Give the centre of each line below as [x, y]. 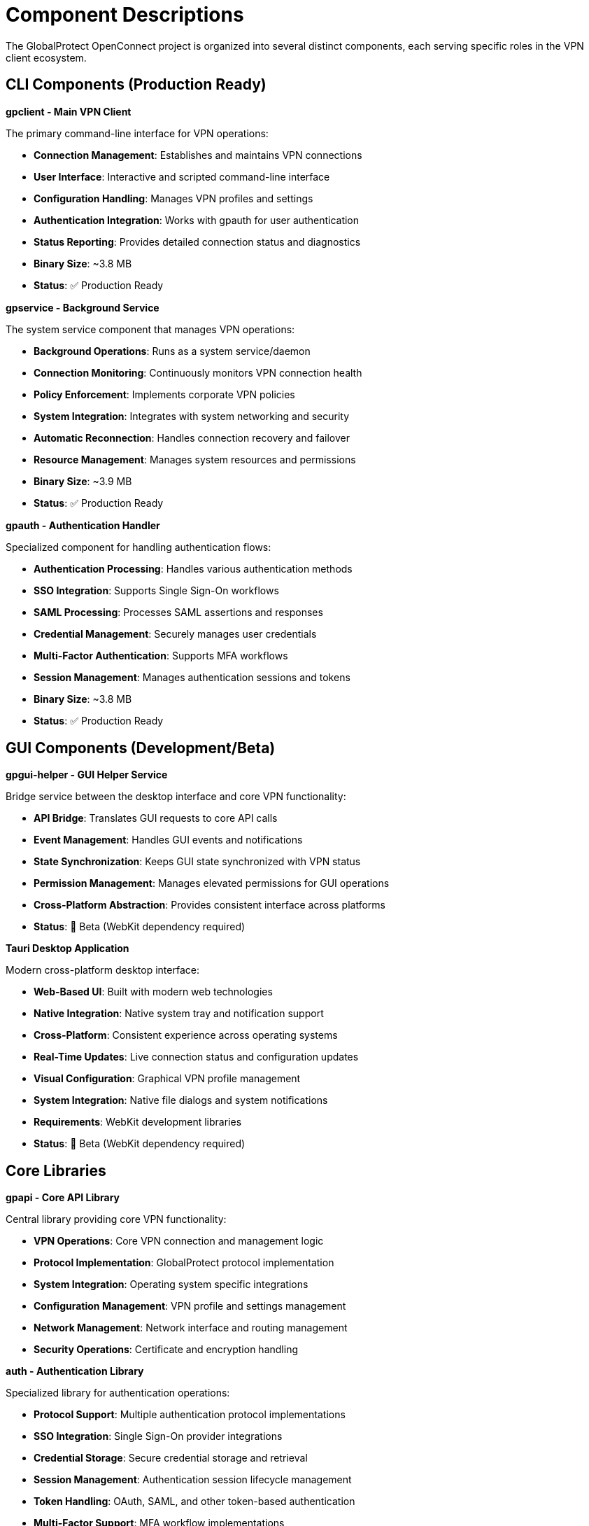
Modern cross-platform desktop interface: [102, 970]
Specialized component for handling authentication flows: [139, 547]
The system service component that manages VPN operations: [150, 329]
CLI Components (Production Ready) [136, 85]
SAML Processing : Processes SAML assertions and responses [178, 612]
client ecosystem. [46, 57]
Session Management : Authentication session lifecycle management [193, 1480]
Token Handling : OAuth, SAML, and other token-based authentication [194, 1501]
